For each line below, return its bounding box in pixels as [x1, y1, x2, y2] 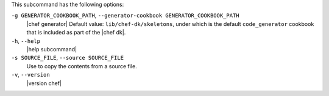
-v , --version [11, 71, 50, 78]
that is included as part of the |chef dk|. [26, 29, 126, 36]
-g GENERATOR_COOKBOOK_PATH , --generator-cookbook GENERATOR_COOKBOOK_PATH [11, 12, 240, 19]
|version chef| [26, 79, 62, 87]
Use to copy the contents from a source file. [26, 62, 137, 69]
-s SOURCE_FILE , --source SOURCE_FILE [11, 54, 124, 62]
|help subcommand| [26, 45, 77, 53]
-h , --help [11, 37, 41, 45]
